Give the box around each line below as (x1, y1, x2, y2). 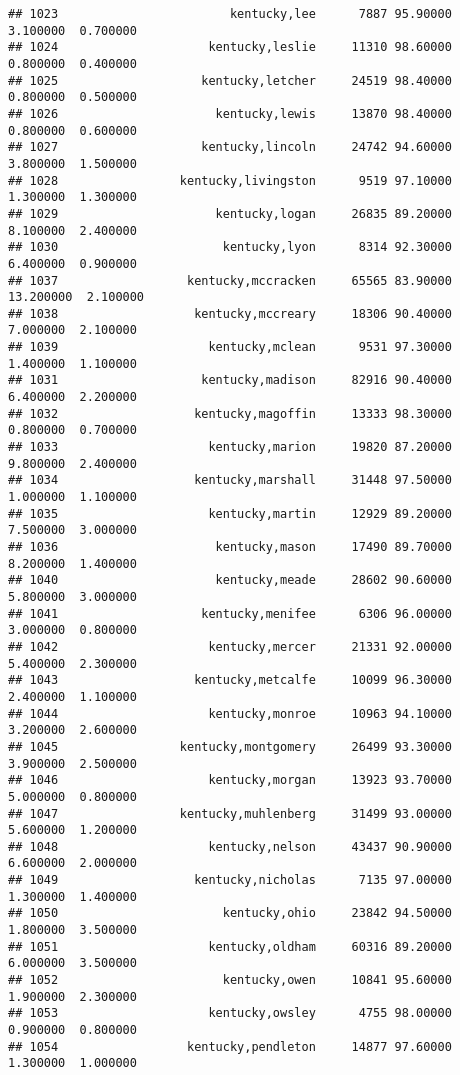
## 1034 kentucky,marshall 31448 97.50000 (8, 473, 452, 488)
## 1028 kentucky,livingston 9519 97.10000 (8, 173, 452, 188)
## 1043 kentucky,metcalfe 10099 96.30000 (8, 673, 452, 688)
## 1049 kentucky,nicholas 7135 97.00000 (8, 873, 452, 888)
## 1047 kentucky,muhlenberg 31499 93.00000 (8, 806, 452, 821)
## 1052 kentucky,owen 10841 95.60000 (8, 973, 452, 988)
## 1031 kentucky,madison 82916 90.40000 (8, 373, 452, 388)
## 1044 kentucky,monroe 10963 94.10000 (8, 706, 452, 721)
